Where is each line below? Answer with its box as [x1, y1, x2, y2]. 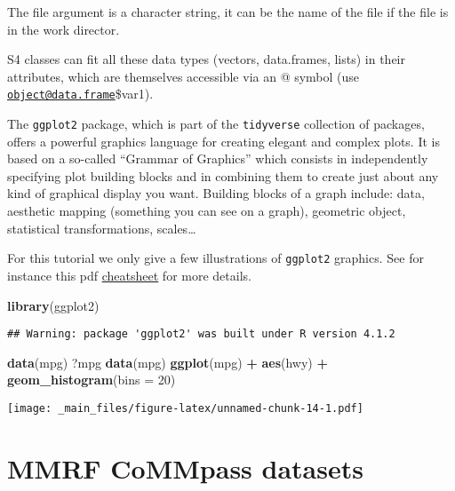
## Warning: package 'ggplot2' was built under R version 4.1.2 [7, 328, 395, 341]
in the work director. [7, 20, 120, 38]
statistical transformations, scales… [7, 218, 196, 237]
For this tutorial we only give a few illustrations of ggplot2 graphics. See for [7, 249, 424, 267]
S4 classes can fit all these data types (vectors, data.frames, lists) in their [7, 50, 405, 68]
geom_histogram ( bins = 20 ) [7, 370, 176, 389]
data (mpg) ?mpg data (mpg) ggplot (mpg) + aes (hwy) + [7, 352, 329, 371]
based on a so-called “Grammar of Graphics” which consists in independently [7, 149, 428, 168]
